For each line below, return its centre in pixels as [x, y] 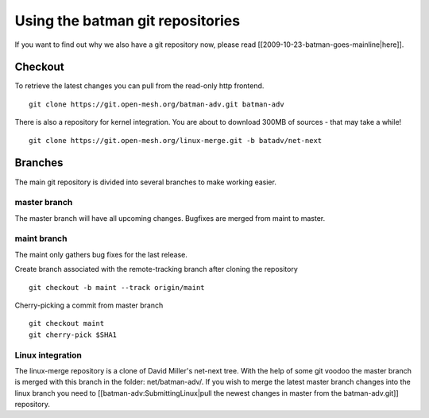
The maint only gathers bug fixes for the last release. [101, 254]
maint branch [41, 238]
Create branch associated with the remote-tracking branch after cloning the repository [156, 269]
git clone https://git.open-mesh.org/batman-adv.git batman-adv [157, 104]
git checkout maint [67, 323]
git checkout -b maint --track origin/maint [117, 287]
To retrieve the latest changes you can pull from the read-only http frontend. [139, 86]
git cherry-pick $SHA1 [73, 335]
